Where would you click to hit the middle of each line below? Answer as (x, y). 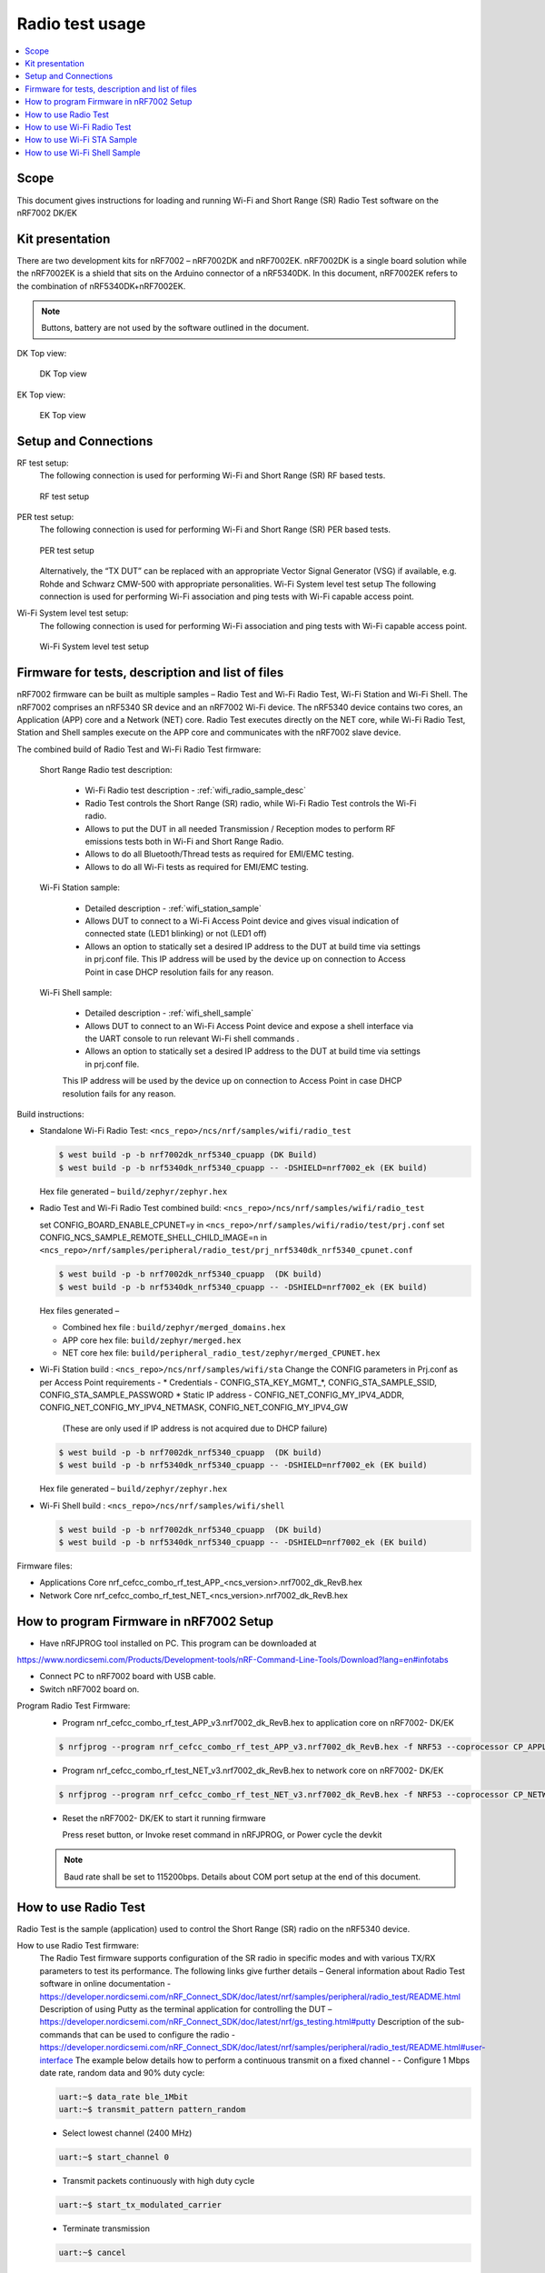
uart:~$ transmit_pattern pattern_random (152, 2110)
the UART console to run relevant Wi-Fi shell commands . (192, 1039)
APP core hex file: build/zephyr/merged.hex (152, 1340)
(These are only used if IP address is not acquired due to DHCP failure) (195, 1428)
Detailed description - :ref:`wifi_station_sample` (173, 908)
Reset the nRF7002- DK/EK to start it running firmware (164, 1817)
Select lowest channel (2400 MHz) (127, 2133)
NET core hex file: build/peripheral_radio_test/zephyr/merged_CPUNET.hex (221, 1352)
